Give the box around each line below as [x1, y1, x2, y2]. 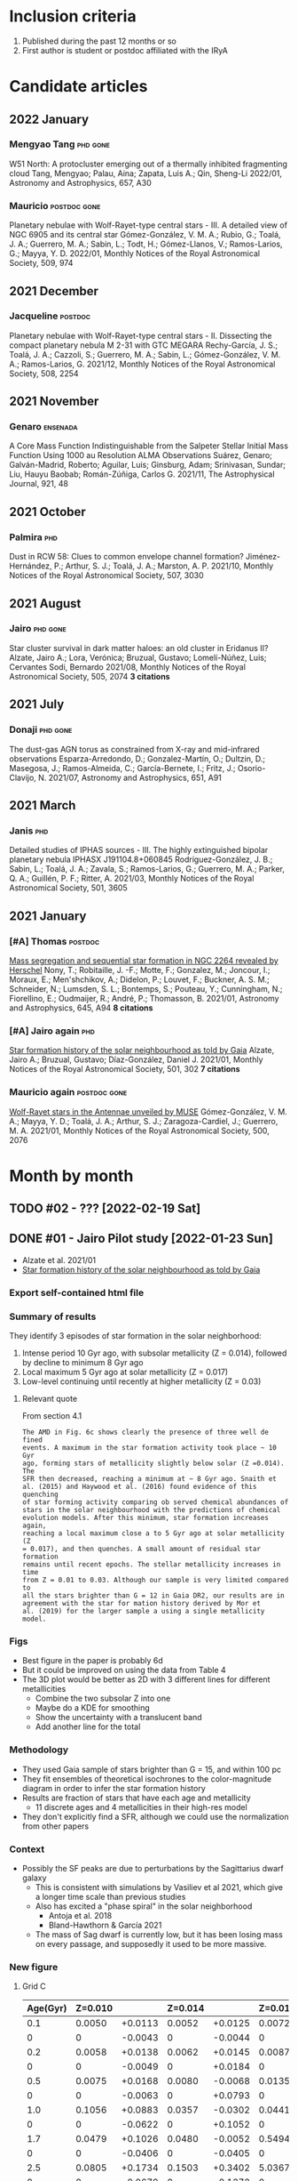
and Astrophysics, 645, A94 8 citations [9, 1002, 153, 1013]
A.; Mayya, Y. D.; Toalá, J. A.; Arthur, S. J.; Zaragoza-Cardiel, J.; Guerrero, [9, 1115, 278, 1126]
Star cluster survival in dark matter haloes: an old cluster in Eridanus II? [9, 642, 269, 653]
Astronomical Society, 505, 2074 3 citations [9, 671, 170, 681]
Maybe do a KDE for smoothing [35, 1702, 150, 1713]
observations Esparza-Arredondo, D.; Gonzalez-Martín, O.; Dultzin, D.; [9, 753, 266, 764]
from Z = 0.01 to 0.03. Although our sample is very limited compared [21, 1576, 289, 1585]
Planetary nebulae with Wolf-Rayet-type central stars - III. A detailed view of [9, 220, 288, 230]
